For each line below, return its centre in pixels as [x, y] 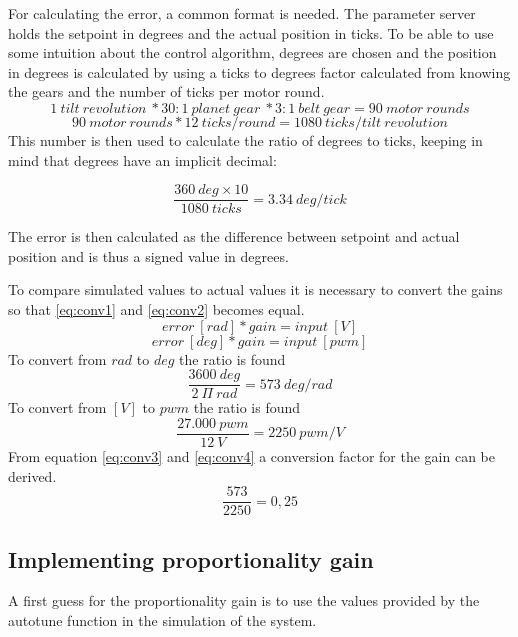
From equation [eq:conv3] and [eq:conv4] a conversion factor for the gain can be [251, 455]
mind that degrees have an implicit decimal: [142, 159]
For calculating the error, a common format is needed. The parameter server [242, 13]
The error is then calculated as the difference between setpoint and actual [234, 236]
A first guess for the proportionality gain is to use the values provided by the [244, 600]
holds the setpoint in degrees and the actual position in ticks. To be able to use [251, 32]
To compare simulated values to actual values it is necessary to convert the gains [255, 289]
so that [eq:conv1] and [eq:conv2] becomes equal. [156, 309]
